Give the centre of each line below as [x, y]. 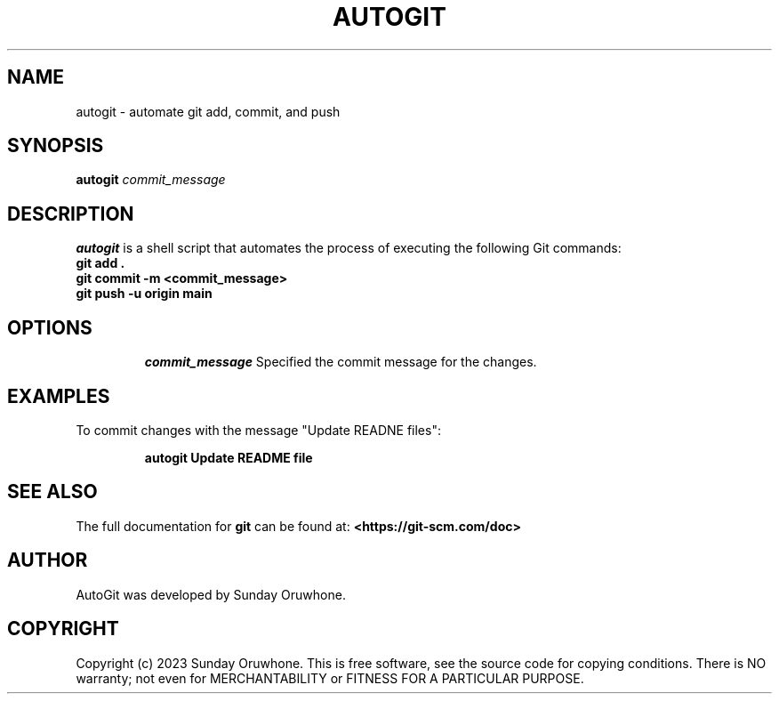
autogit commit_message [151, 180]
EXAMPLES [59, 396]
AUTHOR [48, 560]
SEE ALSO [52, 492]
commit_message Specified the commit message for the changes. [341, 362]
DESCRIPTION [71, 214]
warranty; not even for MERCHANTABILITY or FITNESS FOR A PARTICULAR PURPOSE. [330, 678]
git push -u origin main [144, 294]
